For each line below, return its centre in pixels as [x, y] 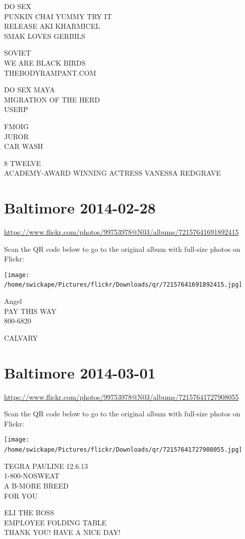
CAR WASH [24, 146]
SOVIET [18, 53]
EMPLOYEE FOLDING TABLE [55, 522]
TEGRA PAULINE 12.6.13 [46, 466]
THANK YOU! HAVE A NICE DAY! [62, 532]
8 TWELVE [22, 163]
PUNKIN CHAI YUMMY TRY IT [58, 16]
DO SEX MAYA [29, 90]
